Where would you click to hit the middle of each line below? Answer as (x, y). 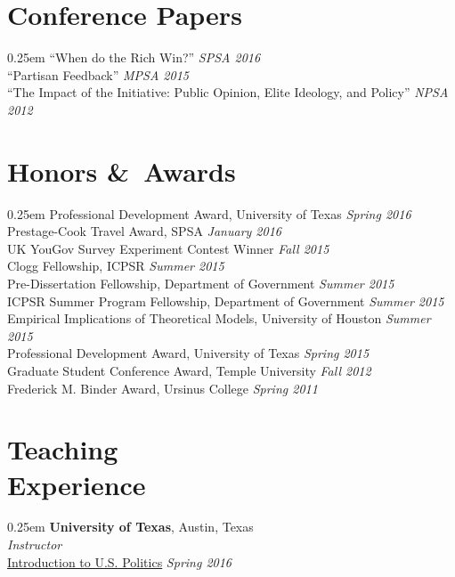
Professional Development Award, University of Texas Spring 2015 (188, 353)
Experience (77, 484)
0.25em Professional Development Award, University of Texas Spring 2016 (209, 213)
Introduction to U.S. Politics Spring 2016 (120, 561)
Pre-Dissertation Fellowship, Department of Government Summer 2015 (201, 283)
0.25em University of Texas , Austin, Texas (130, 527)
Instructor (35, 544)
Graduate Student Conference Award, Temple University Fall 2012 (189, 370)
